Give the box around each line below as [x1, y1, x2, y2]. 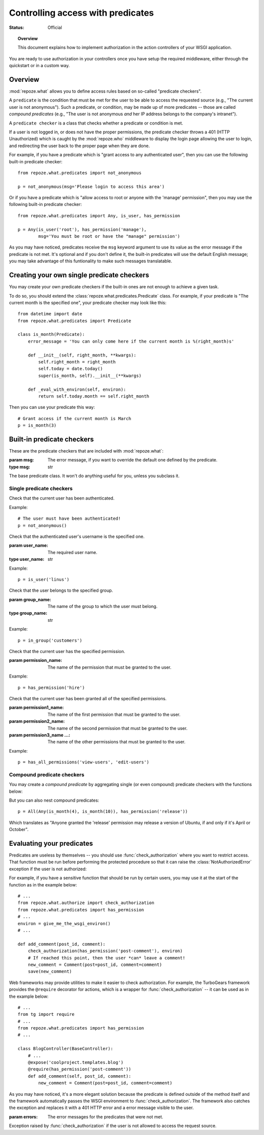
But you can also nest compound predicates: [9, 797, 100, 804]
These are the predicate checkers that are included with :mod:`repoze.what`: [9, 448, 164, 454]
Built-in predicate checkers [9, 435, 94, 443]
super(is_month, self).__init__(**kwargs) [38, 373, 142, 378]
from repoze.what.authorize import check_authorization [18, 900, 154, 906]
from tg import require [18, 1011, 75, 1017]
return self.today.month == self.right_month [38, 393, 149, 399]
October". [9, 827, 29, 832]
